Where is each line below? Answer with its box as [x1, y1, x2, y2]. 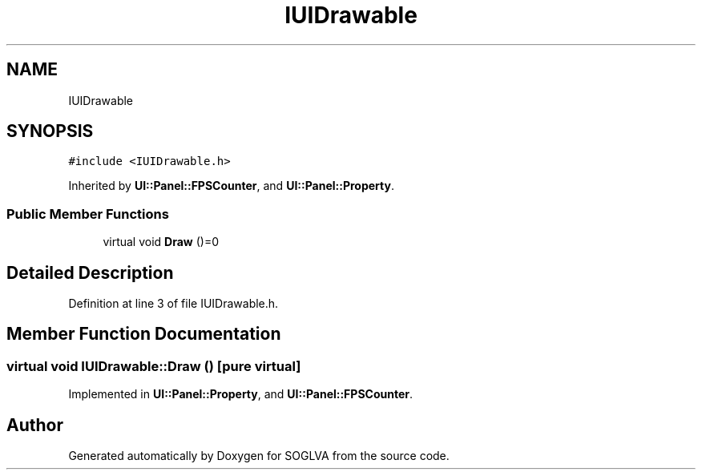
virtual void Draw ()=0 [103, 235, 219, 249]
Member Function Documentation [6, 324, 281, 345]
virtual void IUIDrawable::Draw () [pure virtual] [6, 357, 301, 374]
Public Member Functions [6, 205, 169, 222]
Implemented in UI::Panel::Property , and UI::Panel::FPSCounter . [68, 387, 414, 401]
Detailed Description [6, 262, 174, 283]
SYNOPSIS [6, 121, 94, 142]
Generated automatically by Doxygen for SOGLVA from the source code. [68, 449, 450, 463]
